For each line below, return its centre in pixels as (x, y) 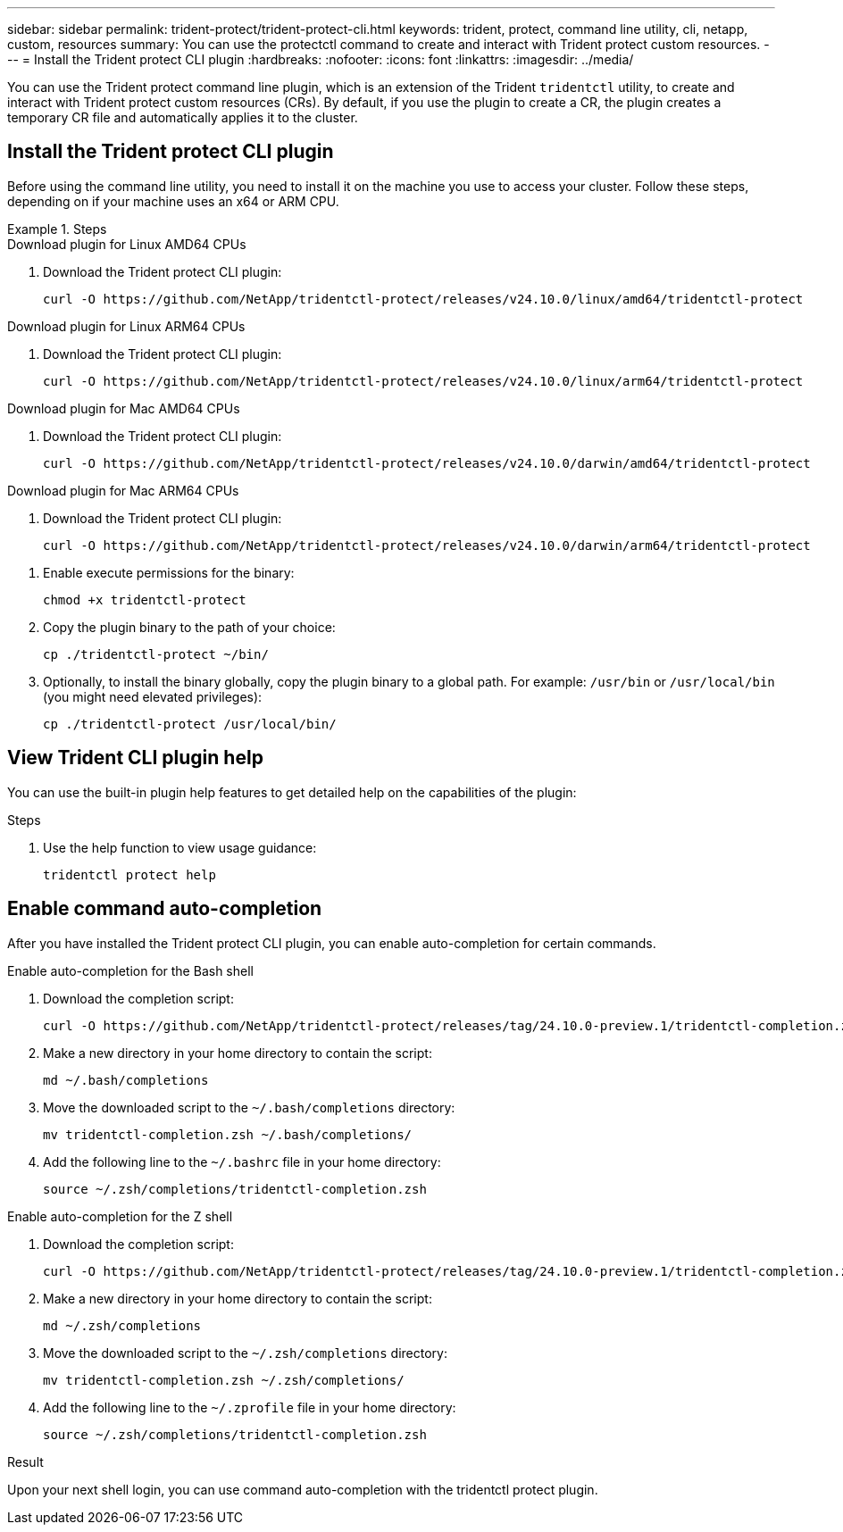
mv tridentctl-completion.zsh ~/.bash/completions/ (228, 1134)
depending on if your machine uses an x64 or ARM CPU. (173, 201)
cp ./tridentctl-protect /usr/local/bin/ (190, 724)
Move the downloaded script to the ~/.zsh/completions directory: (245, 1353)
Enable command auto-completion (165, 909)
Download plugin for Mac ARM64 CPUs (123, 490)
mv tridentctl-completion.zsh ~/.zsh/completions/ (224, 1380)
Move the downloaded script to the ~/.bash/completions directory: (249, 1107)
